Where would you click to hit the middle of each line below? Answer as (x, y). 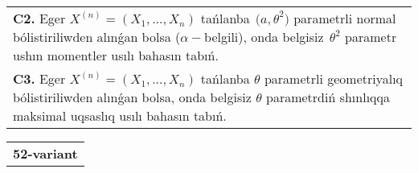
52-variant (45, 153)
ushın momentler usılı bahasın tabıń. (116, 55)
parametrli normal (345, 18)
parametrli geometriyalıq (334, 78)
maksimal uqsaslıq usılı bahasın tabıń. (120, 115)
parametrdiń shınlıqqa (328, 97)
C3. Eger (39, 78)
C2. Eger (39, 18)
